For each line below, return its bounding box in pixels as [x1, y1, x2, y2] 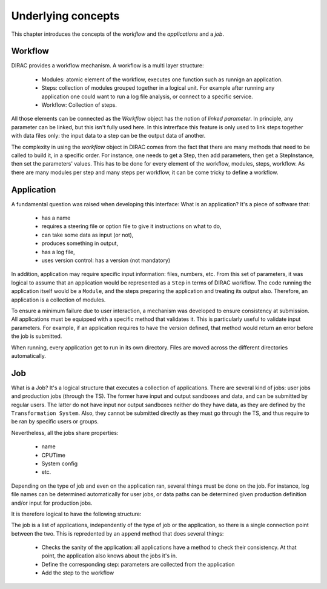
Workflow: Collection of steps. [41, 101, 117, 109]
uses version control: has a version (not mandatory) [41, 257, 171, 264]
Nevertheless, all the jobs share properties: [11, 429, 119, 436]
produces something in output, [41, 240, 118, 247]
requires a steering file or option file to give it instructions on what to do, [41, 223, 222, 230]
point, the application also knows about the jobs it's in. [41, 552, 177, 559]
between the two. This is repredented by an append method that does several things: [11, 530, 224, 537]
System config [41, 460, 78, 467]
